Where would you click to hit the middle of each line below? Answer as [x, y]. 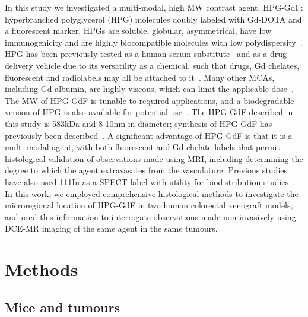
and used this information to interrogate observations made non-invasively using [150, 216]
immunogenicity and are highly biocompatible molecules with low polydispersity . [154, 42]
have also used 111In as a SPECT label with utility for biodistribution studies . [150, 181]
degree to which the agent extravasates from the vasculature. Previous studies [146, 170]
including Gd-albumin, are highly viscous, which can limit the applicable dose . [149, 89]
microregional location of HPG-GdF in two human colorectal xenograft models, [149, 205]
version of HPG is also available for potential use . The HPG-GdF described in [149, 112]
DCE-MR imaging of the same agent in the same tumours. [111, 228]
